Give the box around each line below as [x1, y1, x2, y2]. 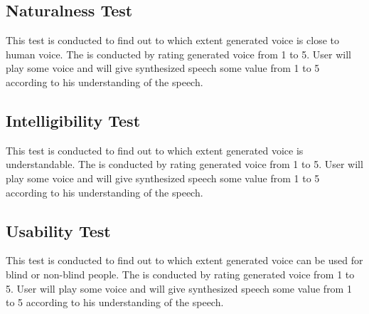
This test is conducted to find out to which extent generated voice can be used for [6, 253, 363, 268]
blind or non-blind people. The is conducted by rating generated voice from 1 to [6, 266, 355, 281]
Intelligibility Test [6, 109, 141, 131]
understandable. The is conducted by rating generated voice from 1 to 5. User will [6, 157, 363, 172]
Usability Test [6, 219, 111, 241]
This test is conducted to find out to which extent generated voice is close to [6, 33, 339, 48]
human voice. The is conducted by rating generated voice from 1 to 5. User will [6, 46, 351, 61]
